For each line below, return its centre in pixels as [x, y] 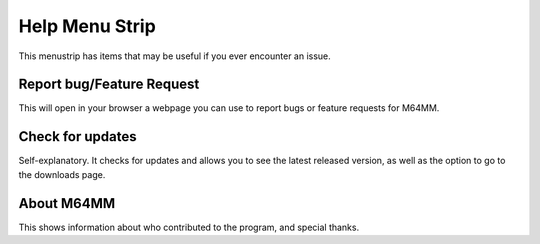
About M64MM [67, 203]
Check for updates [77, 136]
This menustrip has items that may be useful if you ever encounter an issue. [175, 56]
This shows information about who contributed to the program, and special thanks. [189, 227]
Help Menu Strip [87, 26]
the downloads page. [62, 174]
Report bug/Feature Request [109, 84]
